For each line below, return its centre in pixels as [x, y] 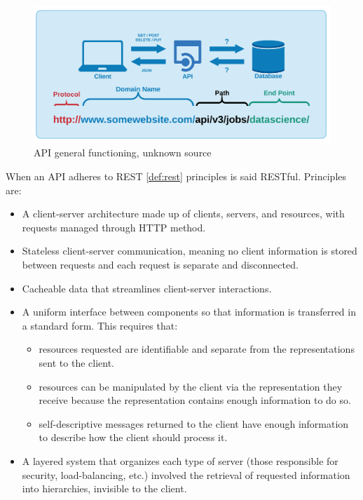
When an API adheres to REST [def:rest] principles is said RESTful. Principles [176, 176]
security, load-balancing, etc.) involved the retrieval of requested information [186, 474]
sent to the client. [76, 362]
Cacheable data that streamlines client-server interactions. [147, 288]
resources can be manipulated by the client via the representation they [191, 386]
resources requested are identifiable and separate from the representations [197, 349]
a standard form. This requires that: [100, 325]
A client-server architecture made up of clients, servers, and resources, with [183, 214]
